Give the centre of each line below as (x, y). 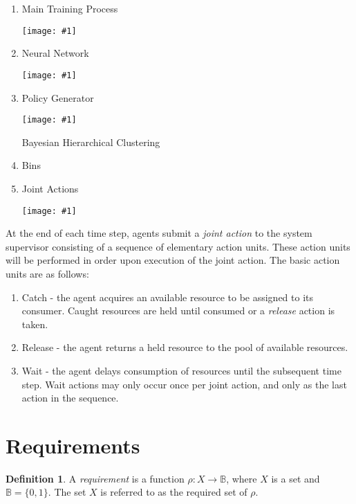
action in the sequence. (70, 398)
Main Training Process (70, 8)
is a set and (296, 478)
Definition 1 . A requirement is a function (95, 478)
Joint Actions (50, 188)
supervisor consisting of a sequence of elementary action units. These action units (178, 246)
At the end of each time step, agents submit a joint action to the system (159, 233)
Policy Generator (58, 97)
